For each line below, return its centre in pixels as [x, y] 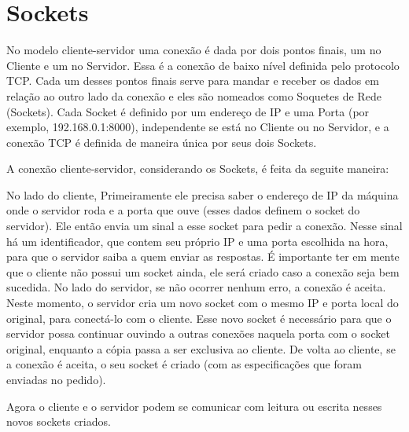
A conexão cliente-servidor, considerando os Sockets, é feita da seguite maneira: [198, 168]
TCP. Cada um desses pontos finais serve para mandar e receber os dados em [193, 81]
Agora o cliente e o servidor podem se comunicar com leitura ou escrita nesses [194, 406]
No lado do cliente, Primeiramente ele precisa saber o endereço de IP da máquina [203, 194]
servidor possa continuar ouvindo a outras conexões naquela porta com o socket [198, 333]
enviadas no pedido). [56, 379]
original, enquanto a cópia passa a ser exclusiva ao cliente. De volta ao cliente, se [201, 348]
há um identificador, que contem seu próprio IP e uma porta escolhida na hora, [197, 241]
